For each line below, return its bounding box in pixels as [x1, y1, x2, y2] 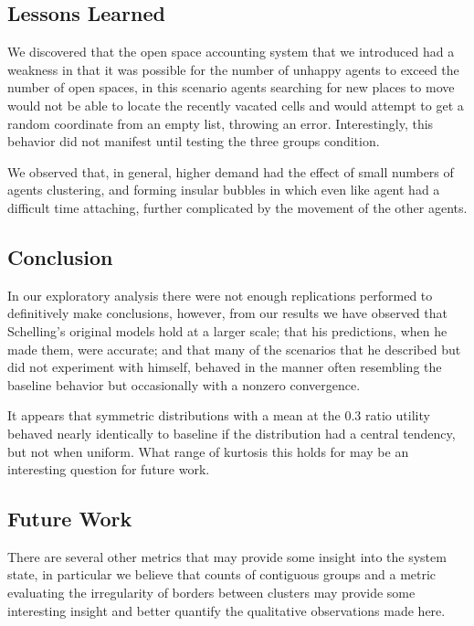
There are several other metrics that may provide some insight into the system [7, 546, 447, 566]
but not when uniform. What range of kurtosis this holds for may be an [7, 441, 409, 461]
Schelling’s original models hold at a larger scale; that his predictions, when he [7, 321, 448, 340]
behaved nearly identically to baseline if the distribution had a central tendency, [7, 423, 456, 442]
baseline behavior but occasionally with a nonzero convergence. [7, 375, 361, 394]
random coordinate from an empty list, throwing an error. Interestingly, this [7, 113, 434, 133]
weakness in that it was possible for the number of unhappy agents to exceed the [7, 59, 459, 79]
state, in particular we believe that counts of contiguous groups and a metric [7, 565, 437, 584]
